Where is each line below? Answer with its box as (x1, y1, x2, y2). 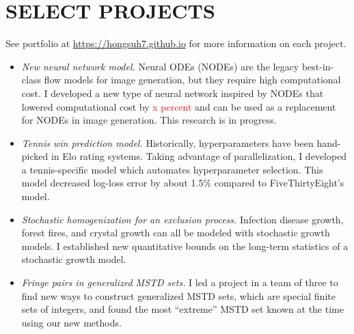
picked (21, 149, 49, 163)
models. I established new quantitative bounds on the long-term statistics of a (21, 238, 349, 253)
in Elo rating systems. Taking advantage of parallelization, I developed (51, 149, 347, 163)
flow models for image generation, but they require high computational (44, 72, 341, 87)
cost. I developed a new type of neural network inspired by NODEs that (21, 85, 324, 100)
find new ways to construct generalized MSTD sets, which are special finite (21, 288, 336, 303)
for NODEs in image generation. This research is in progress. (21, 113, 277, 127)
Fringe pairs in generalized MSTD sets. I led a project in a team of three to (21, 275, 338, 290)
